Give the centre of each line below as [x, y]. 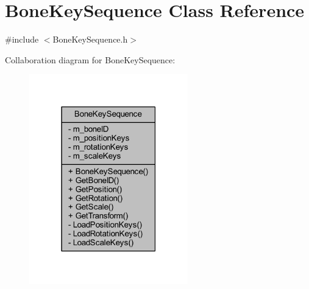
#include [22, 39]
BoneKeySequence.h [90, 39]
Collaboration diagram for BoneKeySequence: [90, 59]
